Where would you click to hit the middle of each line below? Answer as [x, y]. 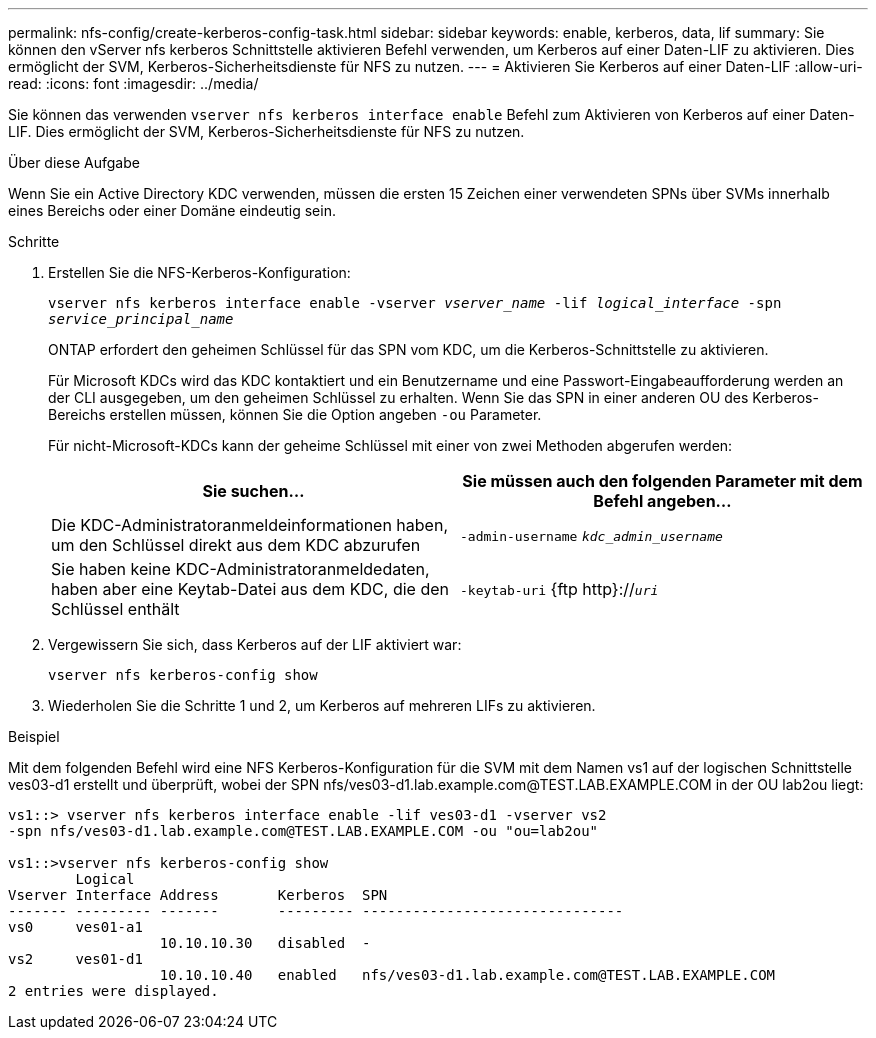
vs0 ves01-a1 [75, 927]
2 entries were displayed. [113, 991]
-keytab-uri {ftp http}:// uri [559, 589]
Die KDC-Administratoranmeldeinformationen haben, [249, 525]
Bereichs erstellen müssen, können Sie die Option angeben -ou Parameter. [295, 414]
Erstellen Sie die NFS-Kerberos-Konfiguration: [199, 272]
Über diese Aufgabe [74, 162]
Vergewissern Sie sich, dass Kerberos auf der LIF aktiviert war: [255, 644]
